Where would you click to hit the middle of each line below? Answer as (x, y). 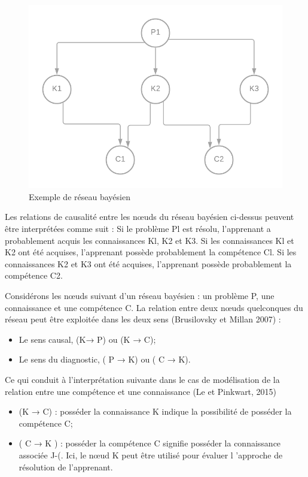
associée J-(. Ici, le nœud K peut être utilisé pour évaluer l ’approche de (151, 455)
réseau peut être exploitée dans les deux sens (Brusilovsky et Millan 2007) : (143, 319)
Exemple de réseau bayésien (80, 196)
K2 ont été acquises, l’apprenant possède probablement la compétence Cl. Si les (151, 252)
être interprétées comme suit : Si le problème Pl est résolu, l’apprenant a (138, 228)
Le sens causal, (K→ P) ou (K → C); (87, 339)
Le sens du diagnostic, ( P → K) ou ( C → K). (105, 359)
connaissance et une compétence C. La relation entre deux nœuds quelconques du (154, 307)
